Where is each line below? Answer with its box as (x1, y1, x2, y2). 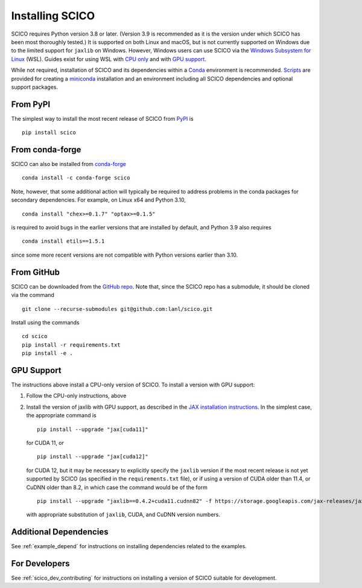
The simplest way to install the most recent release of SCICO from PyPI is (11, 115, 194, 122)
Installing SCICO (11, 9, 95, 22)
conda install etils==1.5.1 (22, 238, 105, 244)
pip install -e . (22, 350, 73, 357)
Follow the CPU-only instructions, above (26, 392, 127, 400)
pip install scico (22, 129, 77, 136)
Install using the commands (11, 319, 80, 326)
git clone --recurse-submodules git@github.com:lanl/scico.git (22, 305, 213, 312)
